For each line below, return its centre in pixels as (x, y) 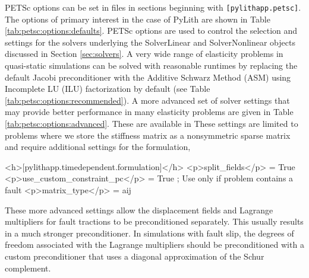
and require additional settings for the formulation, (98, 147)
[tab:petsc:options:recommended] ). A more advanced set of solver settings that (147, 100)
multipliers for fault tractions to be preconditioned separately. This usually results (154, 221)
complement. (28, 268)
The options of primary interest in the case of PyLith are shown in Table (138, 19)
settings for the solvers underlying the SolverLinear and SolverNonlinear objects (150, 42)
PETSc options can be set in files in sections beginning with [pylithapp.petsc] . (153, 7)
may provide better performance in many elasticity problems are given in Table (149, 112)
